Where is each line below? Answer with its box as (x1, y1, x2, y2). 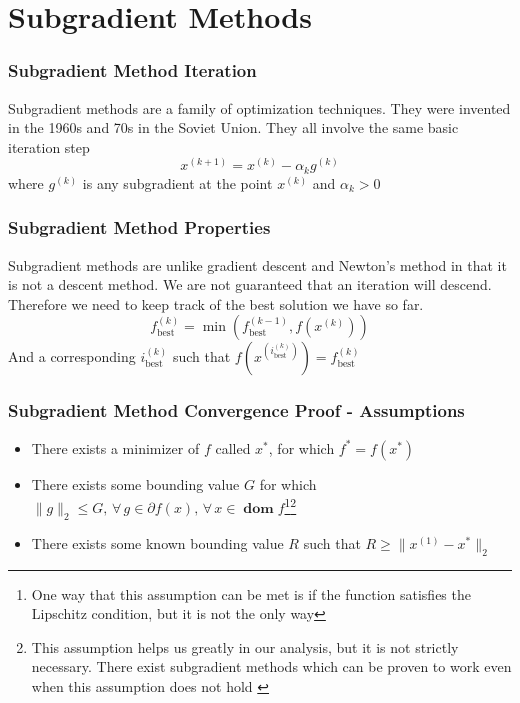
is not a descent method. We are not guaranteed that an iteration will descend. (8, 274, 492, 295)
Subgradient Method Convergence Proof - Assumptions (8, 398, 465, 423)
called (215, 437, 251, 458)
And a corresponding (8, 346, 136, 367)
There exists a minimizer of (31, 437, 200, 458)
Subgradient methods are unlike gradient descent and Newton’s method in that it (8, 254, 507, 275)
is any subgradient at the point (82, 172, 273, 193)
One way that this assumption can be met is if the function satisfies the (31, 583, 471, 604)
